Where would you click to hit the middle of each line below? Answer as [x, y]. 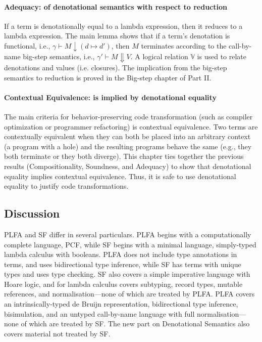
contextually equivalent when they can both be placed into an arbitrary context [127, 136]
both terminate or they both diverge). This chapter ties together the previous [124, 156]
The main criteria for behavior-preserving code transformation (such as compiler [128, 116]
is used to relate [222, 56]
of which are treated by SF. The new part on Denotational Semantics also [135, 324]
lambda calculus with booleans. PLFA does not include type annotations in [121, 254]
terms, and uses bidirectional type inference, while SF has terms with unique [123, 264]
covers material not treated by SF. [57, 333]
